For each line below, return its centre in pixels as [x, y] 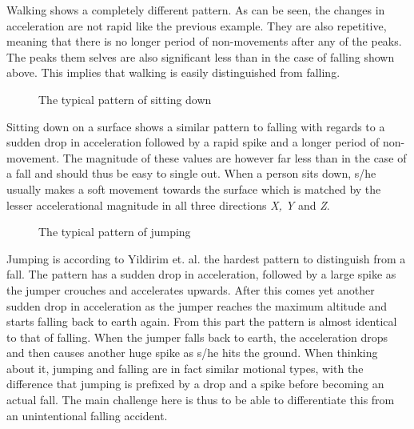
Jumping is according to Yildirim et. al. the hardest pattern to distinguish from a [206, 258]
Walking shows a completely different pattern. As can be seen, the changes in [196, 10]
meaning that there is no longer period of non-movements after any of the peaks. [204, 41]
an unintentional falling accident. [87, 415]
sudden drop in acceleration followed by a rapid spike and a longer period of [193, 142]
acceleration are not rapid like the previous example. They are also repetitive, [197, 25]
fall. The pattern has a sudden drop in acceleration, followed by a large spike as [201, 274]
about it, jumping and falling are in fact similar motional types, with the [185, 368]
